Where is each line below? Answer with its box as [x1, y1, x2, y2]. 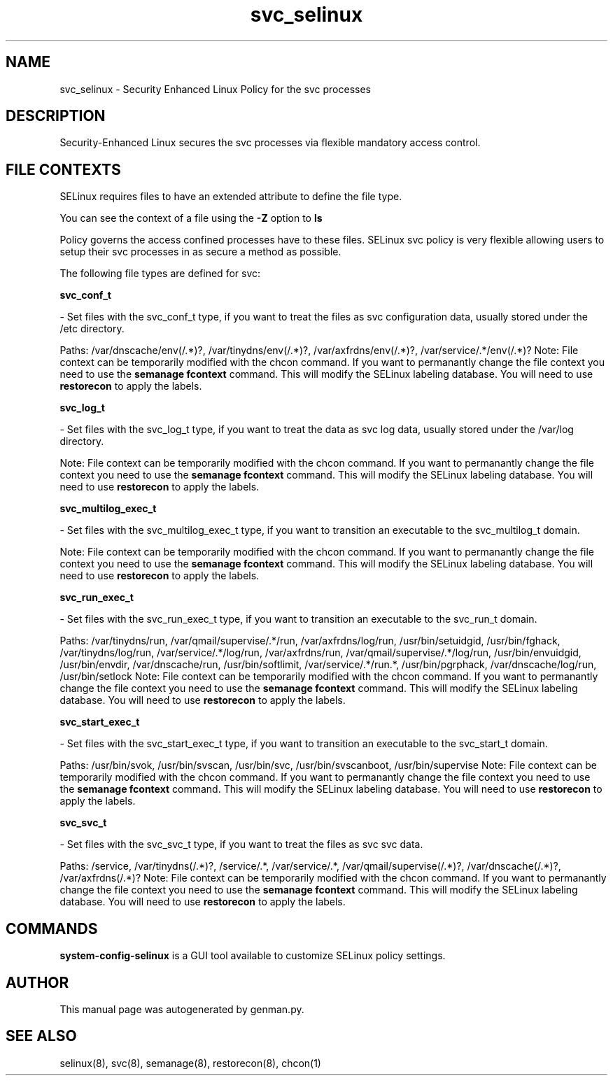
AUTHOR [6, 973, 69, 991]
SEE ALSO [6, 1027, 77, 1045]
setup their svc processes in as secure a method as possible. [59, 246, 341, 258]
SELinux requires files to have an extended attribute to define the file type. [59, 190, 402, 203]
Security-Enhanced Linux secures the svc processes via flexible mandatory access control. [59, 136, 481, 149]
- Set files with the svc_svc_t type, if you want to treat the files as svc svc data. [59, 838, 423, 851]
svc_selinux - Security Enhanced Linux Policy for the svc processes [59, 83, 371, 95]
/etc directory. [59, 323, 125, 335]
